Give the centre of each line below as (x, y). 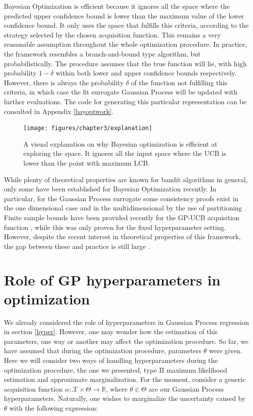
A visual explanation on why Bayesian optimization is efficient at (120, 143)
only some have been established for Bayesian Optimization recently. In (110, 189)
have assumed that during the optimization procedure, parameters (103, 350)
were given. (226, 350)
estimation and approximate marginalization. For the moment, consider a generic (125, 379)
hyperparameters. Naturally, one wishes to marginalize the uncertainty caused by (125, 398)
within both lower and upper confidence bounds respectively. (146, 73)
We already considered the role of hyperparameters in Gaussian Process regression (126, 322)
